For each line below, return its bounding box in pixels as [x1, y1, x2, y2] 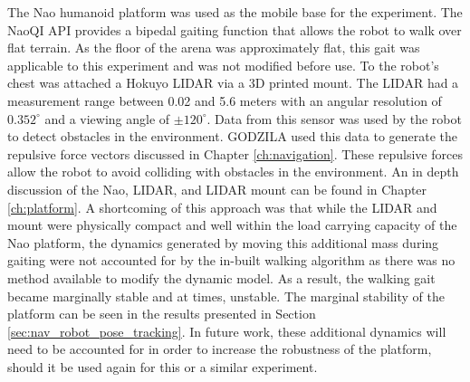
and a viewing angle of [44, 109, 170, 128]
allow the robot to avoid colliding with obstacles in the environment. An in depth [7, 162, 459, 181]
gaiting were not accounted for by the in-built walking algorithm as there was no [7, 251, 456, 270]
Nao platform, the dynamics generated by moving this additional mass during [7, 233, 439, 252]
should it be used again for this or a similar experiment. [7, 357, 318, 376]
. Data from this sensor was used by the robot [206, 109, 462, 128]
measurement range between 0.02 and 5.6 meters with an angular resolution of [7, 91, 442, 110]
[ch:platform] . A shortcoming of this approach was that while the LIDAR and [7, 197, 437, 216]
